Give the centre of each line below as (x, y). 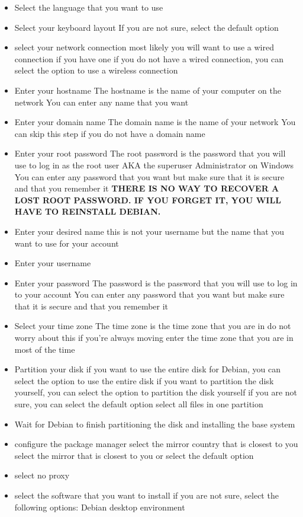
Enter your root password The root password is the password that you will (150, 153)
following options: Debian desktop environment (100, 507)
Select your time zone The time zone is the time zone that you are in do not (153, 326)
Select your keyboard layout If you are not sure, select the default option (146, 27)
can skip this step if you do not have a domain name (110, 133)
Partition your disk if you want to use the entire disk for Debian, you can (147, 369)
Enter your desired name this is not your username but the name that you (149, 231)
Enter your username (53, 263)
